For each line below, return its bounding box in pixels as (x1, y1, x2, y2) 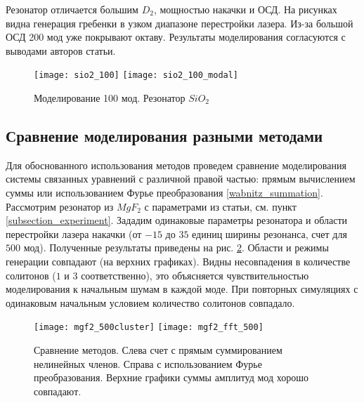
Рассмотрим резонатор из (6, 199, 114, 213)
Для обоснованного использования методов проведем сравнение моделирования (6, 157, 346, 172)
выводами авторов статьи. (6, 43, 116, 58)
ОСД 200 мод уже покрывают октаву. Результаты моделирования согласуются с (6, 29, 346, 44)
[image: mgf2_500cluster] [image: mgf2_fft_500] (34, 322, 264, 333)
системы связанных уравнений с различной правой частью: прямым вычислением (6, 171, 356, 186)
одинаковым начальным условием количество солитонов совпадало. (6, 295, 295, 310)
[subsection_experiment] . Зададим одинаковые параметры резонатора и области (6, 213, 347, 227)
